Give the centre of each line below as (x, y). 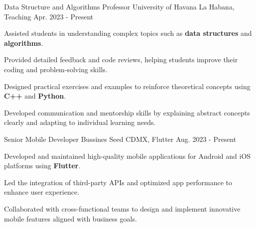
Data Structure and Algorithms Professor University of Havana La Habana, (119, 6)
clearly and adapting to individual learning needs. (80, 122)
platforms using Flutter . (42, 166)
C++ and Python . (35, 96)
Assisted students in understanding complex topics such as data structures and (128, 33)
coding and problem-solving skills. (56, 69)
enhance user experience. (42, 192)
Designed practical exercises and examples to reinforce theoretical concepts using (127, 86)
